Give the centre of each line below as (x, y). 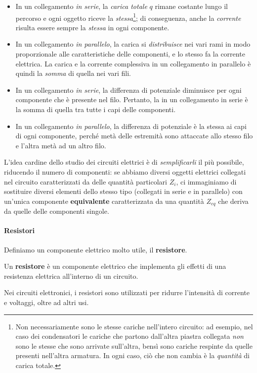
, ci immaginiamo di (206, 181)
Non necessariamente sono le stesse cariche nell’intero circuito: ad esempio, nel (134, 326)
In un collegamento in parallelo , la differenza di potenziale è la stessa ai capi (131, 126)
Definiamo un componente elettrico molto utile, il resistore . (96, 249)
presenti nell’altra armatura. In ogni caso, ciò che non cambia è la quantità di (132, 355)
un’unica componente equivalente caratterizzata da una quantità (104, 201)
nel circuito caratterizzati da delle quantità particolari (86, 181)
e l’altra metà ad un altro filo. (61, 145)
